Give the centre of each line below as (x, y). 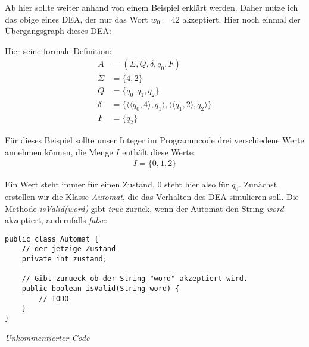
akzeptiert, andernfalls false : (56, 220)
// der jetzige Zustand (69, 249)
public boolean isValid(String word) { (101, 289)
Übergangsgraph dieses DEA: (58, 31)
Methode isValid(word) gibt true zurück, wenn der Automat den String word (144, 208)
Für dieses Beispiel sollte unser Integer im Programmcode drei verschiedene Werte (154, 140)
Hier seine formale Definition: (58, 50)
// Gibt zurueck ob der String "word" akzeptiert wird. (135, 279)
